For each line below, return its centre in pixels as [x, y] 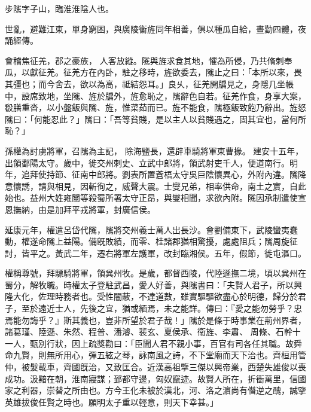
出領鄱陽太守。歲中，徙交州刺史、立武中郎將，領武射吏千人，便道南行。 [147, 162]
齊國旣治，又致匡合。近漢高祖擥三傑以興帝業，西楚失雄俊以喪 [185, 367]
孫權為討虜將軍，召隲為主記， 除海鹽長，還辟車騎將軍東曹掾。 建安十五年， [154, 150]
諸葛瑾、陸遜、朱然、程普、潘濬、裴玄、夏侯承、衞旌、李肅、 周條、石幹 [149, 332]
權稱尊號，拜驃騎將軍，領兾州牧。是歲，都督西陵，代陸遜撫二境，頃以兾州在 [155, 273]
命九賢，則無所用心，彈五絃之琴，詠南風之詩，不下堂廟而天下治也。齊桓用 [151, 355]
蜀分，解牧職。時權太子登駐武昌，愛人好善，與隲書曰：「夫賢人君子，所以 [149, 284]
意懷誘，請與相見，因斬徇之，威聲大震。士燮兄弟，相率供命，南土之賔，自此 [155, 186]
